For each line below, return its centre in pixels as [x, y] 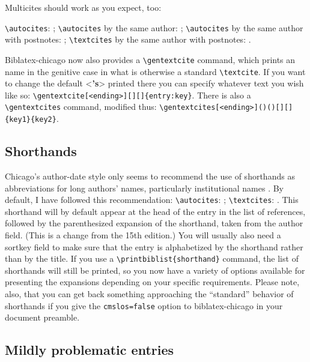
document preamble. [42, 317]
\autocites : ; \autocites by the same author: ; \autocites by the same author [154, 27]
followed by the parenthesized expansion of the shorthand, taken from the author [154, 223]
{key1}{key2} [31, 120]
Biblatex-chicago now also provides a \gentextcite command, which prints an [150, 59]
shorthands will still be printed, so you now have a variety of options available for [155, 270]
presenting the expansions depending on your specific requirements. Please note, [152, 282]
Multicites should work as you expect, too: [83, 7]
